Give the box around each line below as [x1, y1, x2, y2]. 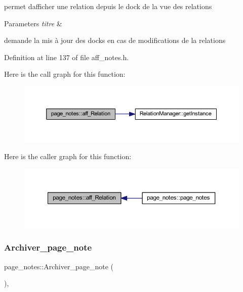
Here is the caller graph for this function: [4, 151, 132, 161]
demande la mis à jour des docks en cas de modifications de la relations [4, 35, 226, 45]
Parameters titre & [4, 18, 62, 28]
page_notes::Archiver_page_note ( [4, 261, 113, 271]
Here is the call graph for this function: [4, 69, 126, 79]
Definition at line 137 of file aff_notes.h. [4, 52, 129, 62]
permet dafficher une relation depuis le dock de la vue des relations [4, 1, 212, 11]
